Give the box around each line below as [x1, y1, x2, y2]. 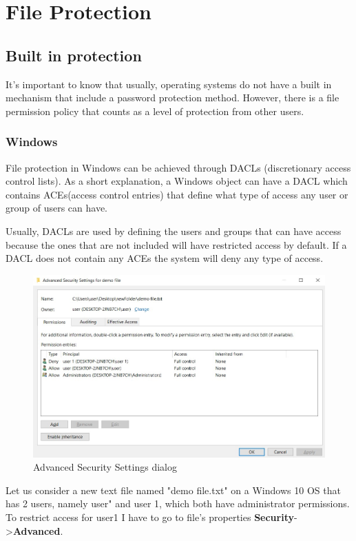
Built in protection [6, 44, 142, 65]
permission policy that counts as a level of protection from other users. [6, 103, 304, 118]
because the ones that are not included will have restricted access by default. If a [6, 237, 347, 252]
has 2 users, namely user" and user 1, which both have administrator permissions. [6, 496, 350, 511]
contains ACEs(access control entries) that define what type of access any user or [6, 187, 348, 201]
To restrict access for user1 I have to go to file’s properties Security [6, 509, 294, 524]
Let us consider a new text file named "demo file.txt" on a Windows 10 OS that [6, 482, 341, 497]
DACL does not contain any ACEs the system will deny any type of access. [6, 251, 324, 265]
